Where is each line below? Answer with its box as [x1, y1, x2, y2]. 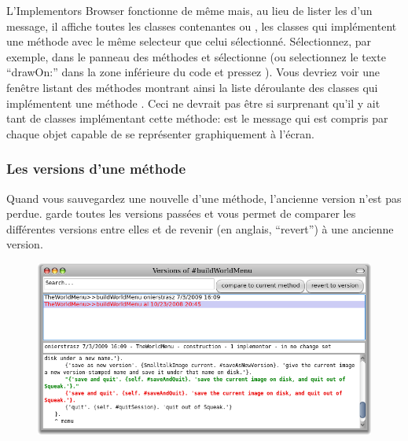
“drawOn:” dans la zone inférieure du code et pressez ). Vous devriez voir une [6, 64, 380, 80]
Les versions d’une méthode [6, 159, 186, 178]
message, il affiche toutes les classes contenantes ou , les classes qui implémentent [6, 17, 397, 34]
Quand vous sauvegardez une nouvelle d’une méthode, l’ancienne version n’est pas [6, 189, 402, 206]
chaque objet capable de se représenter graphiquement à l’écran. [6, 125, 314, 141]
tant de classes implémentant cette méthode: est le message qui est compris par [6, 110, 388, 127]
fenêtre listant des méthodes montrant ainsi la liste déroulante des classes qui [6, 79, 378, 95]
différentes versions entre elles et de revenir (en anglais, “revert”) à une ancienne [6, 220, 394, 237]
